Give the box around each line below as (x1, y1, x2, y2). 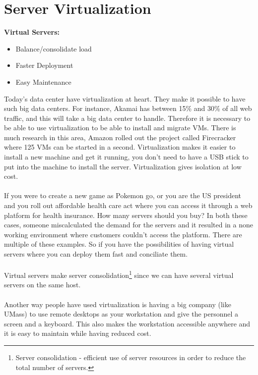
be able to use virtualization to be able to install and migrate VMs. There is (4, 122, 236, 133)
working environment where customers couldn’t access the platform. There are (4, 229, 242, 239)
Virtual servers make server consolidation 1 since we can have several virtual (4, 268, 234, 280)
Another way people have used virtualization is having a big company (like (4, 299, 231, 309)
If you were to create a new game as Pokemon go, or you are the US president (4, 190, 242, 201)
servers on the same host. (4, 279, 81, 290)
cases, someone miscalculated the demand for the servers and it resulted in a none (4, 219, 253, 230)
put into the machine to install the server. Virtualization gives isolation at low (4, 161, 242, 171)
